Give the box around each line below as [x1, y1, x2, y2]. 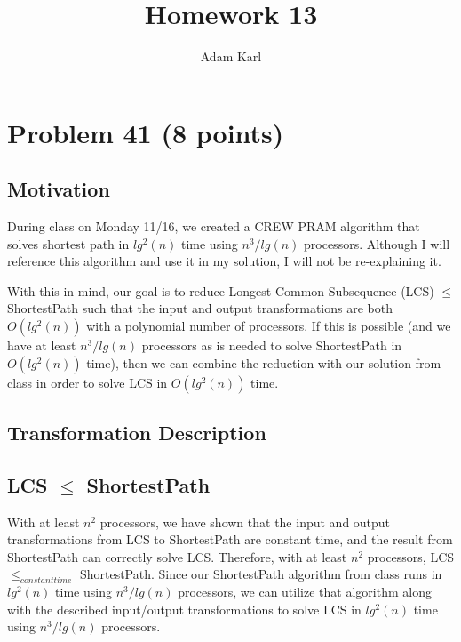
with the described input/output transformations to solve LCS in [7, 599, 362, 618]
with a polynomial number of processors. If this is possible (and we [86, 317, 451, 335]
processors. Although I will [304, 234, 450, 253]
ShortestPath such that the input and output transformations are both [7, 299, 393, 317]
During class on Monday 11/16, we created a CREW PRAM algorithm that [7, 217, 420, 236]
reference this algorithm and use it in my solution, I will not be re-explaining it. [7, 252, 441, 270]
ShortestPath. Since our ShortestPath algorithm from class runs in [79, 565, 442, 583]
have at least [7, 336, 76, 355]
